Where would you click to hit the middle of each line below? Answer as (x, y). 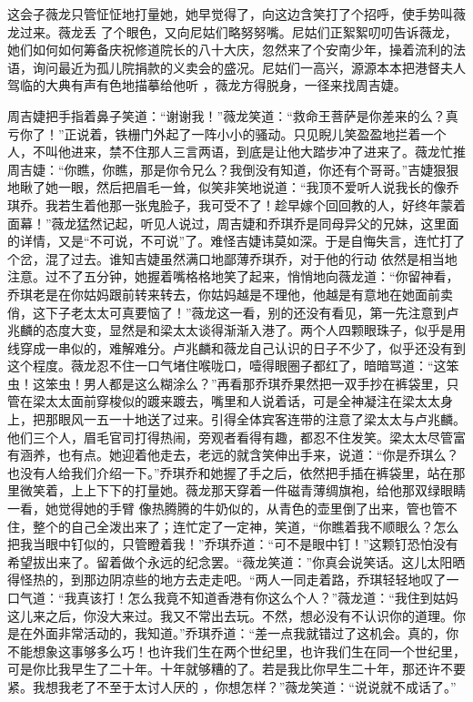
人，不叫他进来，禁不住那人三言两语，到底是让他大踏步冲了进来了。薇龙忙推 (236, 152)
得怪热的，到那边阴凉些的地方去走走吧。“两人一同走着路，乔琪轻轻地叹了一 (233, 580)
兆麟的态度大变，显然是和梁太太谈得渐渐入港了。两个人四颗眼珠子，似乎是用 (236, 330)
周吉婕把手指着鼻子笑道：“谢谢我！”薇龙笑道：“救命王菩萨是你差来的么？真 (233, 115)
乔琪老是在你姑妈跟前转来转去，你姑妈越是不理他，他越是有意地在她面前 (224, 294)
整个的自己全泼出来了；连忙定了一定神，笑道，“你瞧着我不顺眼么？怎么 (246, 526)
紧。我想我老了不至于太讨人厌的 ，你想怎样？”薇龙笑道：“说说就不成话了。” (232, 686)
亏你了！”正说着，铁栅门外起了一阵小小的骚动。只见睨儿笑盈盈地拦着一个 (227, 133)
